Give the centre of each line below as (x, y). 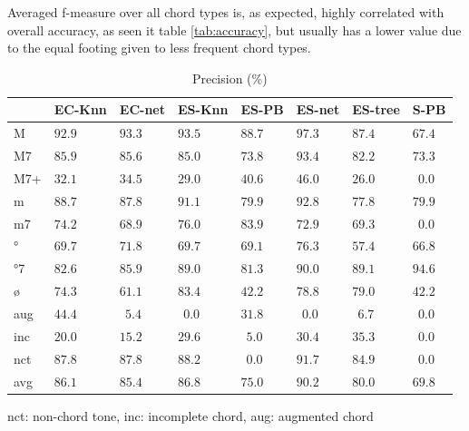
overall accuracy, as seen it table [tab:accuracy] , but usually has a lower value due (234, 29)
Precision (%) (230, 78)
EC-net (142, 109)
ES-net (318, 109)
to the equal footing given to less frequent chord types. (159, 48)
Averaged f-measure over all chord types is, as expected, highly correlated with (226, 12)
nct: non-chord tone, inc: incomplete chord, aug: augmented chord (191, 415)
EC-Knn (80, 109)
